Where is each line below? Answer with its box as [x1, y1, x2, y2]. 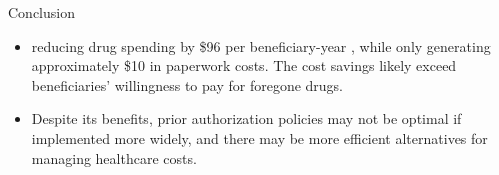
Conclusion [8, 2, 75, 22]
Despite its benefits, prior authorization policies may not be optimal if [31, 108, 462, 129]
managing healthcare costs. [31, 147, 197, 168]
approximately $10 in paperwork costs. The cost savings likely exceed [31, 55, 457, 76]
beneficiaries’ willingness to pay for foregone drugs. [31, 74, 344, 95]
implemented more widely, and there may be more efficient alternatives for [31, 127, 488, 148]
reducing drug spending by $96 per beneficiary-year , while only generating [31, 35, 491, 56]
